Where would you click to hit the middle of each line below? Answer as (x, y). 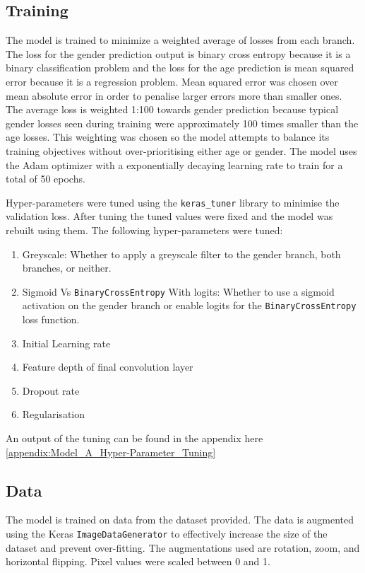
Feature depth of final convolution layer (108, 367)
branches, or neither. (67, 268)
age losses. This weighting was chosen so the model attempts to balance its (168, 137)
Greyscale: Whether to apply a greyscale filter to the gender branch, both (181, 254)
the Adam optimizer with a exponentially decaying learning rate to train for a (174, 164)
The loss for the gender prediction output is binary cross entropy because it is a (178, 53)
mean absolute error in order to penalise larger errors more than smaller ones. (174, 95)
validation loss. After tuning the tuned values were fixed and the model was (169, 216)
